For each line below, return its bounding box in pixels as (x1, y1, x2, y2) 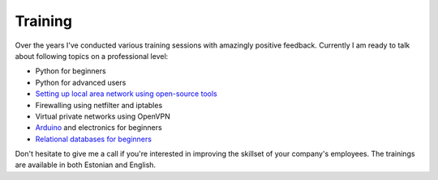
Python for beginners (35, 66, 106, 76)
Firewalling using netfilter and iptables (35, 100, 163, 110)
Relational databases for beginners (35, 134, 152, 144)
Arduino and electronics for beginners (35, 123, 162, 132)
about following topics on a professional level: (15, 51, 169, 61)
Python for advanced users (35, 77, 127, 87)
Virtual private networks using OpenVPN (35, 111, 170, 121)
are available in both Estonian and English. (15, 160, 157, 170)
